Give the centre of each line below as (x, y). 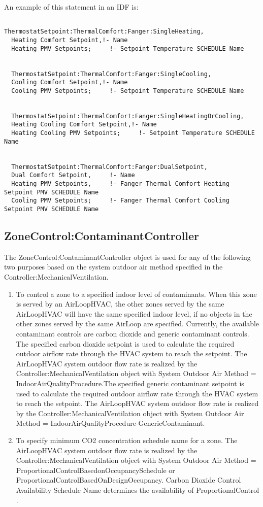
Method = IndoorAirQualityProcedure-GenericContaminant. (110, 423)
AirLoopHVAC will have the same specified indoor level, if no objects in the (134, 313)
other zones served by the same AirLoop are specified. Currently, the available (138, 324)
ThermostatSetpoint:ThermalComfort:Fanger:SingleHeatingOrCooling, (128, 116)
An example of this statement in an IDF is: (71, 7)
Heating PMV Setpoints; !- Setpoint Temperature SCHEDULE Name (128, 48)
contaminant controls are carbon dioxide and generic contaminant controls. (133, 334)
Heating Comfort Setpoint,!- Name (70, 40)
